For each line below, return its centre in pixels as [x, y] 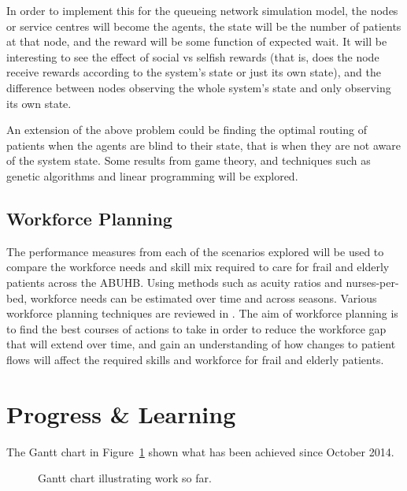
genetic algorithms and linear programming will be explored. [152, 175]
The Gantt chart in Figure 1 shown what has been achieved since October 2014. [200, 451]
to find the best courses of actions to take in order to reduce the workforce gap [196, 328]
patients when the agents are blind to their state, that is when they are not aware [203, 145]
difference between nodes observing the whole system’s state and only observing [199, 87]
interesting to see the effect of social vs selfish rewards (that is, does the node [193, 56]
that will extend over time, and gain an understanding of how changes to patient [201, 344]
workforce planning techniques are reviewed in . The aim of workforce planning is [202, 313]
